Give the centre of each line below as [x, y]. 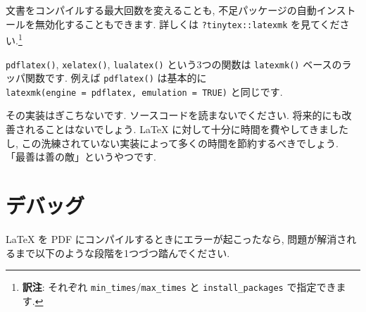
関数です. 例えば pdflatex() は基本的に [116, 78]
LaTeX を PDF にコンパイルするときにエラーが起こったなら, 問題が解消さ [176, 238]
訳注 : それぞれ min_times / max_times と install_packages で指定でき [179, 287]
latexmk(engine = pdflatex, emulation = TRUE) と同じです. [144, 91]
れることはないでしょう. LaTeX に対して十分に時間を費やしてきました [187, 129]
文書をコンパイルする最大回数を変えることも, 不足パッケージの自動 [161, 10]
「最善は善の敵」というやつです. [81, 157]
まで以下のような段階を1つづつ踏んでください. [122, 252]
